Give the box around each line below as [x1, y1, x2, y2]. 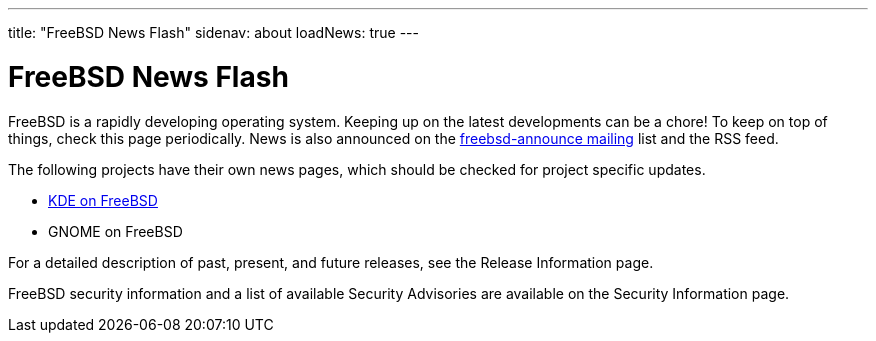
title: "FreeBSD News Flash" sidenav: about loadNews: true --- [8, 24, 419, 41]
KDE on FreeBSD [48, 191, 158, 209]
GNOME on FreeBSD [48, 222, 183, 240]
